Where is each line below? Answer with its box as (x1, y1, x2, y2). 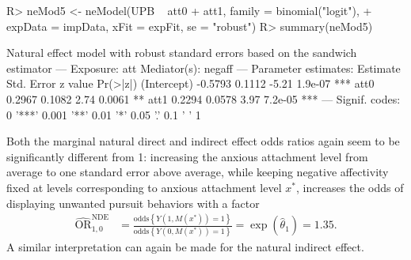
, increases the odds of (295, 179, 404, 195)
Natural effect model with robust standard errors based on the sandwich (6, 44, 357, 61)
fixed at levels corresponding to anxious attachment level (6, 179, 282, 195)
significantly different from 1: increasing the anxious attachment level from (6, 148, 368, 164)
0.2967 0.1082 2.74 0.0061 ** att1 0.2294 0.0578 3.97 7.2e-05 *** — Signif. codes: (6, 90, 401, 107)
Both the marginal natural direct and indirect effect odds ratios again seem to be (6, 133, 400, 149)
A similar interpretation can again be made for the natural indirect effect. (6, 238, 364, 254)
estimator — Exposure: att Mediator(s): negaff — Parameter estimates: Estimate (6, 59, 401, 76)
